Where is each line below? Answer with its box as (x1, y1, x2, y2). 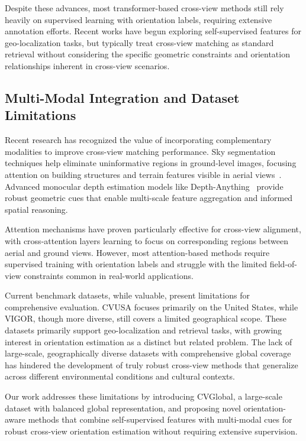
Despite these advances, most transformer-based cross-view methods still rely (5, 2, 284, 14)
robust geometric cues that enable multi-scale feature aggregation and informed (5, 192, 293, 204)
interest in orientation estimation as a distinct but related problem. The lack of (5, 335, 292, 348)
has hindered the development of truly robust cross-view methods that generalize (5, 358, 298, 371)
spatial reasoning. (5, 203, 68, 215)
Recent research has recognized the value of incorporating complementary (5, 134, 272, 146)
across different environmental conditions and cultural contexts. (5, 370, 235, 382)
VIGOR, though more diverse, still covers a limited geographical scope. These (5, 312, 287, 325)
